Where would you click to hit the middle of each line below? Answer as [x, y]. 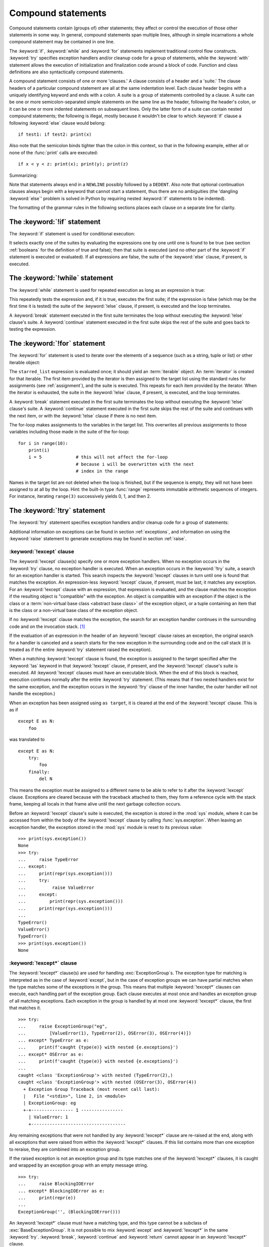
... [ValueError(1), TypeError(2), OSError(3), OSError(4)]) [105, 1033]
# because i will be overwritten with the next [135, 464]
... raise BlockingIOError [56, 1184]
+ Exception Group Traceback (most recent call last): [92, 1089]
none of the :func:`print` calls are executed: [54, 153]
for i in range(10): [43, 443]
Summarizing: [23, 175]
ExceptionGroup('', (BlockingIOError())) [69, 1212]
